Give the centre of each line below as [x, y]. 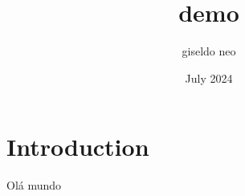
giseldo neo [209, 51]
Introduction [78, 147]
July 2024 [209, 78]
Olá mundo [34, 185]
